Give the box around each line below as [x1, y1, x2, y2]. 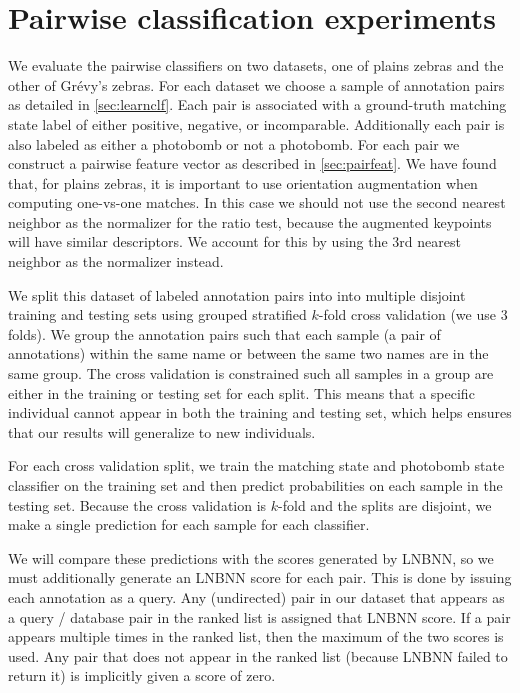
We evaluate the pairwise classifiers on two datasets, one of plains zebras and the [8, 55, 504, 76]
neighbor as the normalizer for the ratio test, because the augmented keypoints [8, 211, 492, 232]
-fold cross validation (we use [318, 304, 496, 325]
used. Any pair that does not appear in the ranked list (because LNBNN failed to [8, 645, 508, 666]
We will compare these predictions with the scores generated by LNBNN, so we [8, 547, 494, 568]
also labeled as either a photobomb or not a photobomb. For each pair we [8, 133, 460, 154]
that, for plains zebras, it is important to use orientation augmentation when [8, 172, 478, 193]
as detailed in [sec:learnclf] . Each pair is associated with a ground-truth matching [8, 94, 507, 115]
